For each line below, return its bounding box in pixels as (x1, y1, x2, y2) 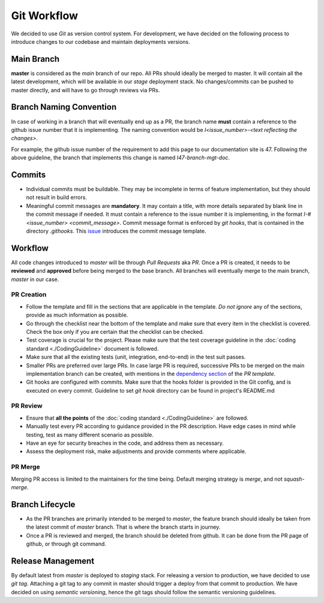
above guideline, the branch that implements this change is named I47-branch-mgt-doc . (11, 154, 230, 161)
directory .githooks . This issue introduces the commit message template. (26, 227, 206, 234)
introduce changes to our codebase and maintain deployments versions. (11, 38, 190, 45)
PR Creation (11, 291, 47, 299)
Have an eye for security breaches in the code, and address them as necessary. (26, 439, 224, 447)
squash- (283, 475, 305, 483)
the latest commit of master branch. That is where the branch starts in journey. (26, 523, 221, 530)
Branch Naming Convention (11, 102, 117, 112)
